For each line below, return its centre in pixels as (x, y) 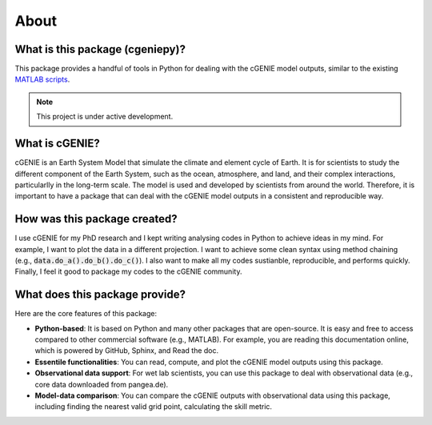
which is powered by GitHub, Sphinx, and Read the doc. (127, 351)
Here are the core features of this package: (86, 314)
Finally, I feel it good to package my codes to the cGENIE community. (128, 271)
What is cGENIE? (57, 144)
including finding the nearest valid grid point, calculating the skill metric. (153, 407)
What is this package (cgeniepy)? (100, 49)
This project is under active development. (105, 117)
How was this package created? (96, 219)
